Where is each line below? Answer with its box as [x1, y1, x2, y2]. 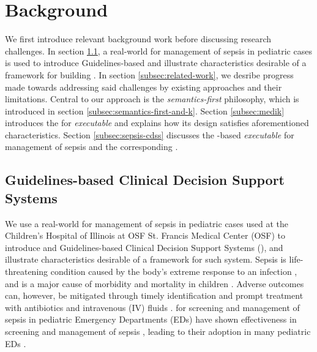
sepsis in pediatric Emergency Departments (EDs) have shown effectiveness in [5, 313, 297, 326]
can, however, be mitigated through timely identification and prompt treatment [5, 289, 304, 302]
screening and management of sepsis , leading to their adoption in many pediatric [5, 325, 311, 337]
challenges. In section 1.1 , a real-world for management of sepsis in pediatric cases [5, 44, 312, 57]
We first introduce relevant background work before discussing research [5, 32, 272, 45]
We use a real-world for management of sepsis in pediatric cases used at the [5, 217, 289, 230]
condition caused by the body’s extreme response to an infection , [50, 265, 297, 278]
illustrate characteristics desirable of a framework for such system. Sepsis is [5, 253, 286, 266]
